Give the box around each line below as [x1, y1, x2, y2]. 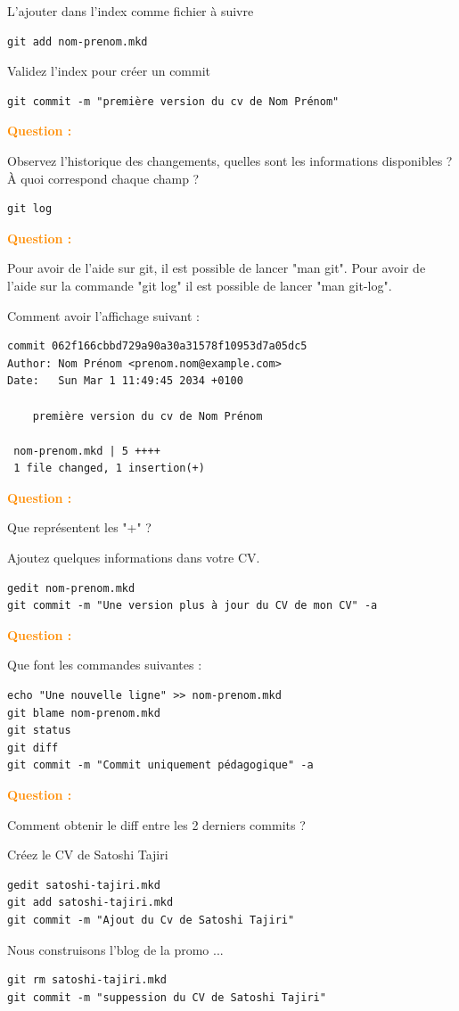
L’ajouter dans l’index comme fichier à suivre [7, 2, 254, 20]
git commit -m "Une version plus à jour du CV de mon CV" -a [7, 599, 378, 612]
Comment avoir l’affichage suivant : [7, 306, 200, 325]
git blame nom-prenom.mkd [7, 706, 160, 719]
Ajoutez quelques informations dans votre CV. [7, 548, 260, 567]
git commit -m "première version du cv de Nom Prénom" [7, 95, 340, 108]
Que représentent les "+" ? [7, 518, 152, 537]
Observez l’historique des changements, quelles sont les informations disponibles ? [7, 151, 453, 169]
